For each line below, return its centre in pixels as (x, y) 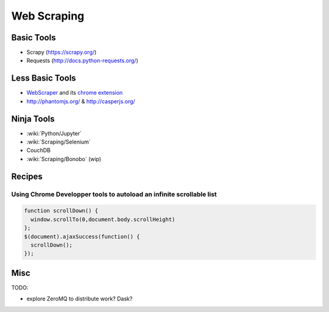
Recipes (27, 176)
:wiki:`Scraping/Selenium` (58, 142)
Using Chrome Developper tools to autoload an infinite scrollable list (114, 194)
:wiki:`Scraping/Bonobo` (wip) (64, 159)
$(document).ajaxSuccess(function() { (82, 236)
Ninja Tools (33, 119)
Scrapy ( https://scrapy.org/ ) (62, 53)
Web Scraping (48, 16)
